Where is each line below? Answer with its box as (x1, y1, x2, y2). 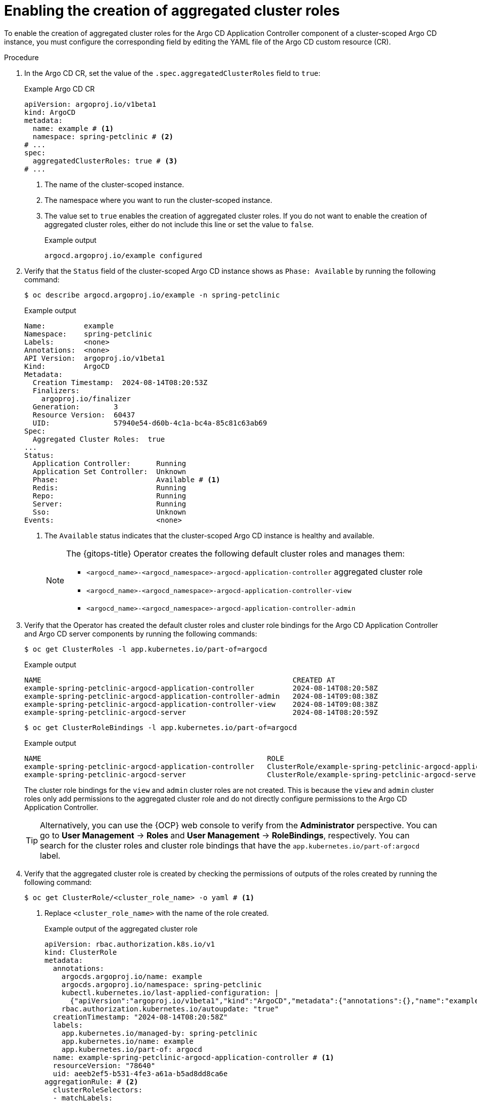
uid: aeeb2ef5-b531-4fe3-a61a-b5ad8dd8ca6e (53, 1069, 228, 1078)
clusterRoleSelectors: (53, 1085, 142, 1094)
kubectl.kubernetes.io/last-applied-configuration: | (61, 988, 279, 997)
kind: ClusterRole (44, 948, 117, 956)
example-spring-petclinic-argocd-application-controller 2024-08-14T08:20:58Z (24, 684, 378, 692)
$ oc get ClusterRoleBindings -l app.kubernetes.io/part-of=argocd (24, 723, 297, 732)
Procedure (4, 53, 39, 62)
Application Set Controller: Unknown (32, 467, 186, 476)
